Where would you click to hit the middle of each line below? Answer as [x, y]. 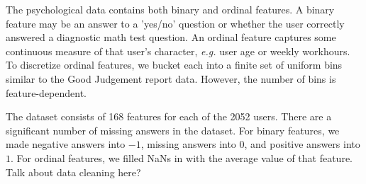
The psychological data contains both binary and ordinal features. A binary [170, 9]
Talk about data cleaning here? [73, 172]
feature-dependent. [46, 92]
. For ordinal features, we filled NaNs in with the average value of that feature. [182, 157]
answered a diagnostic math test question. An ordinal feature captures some [171, 37]
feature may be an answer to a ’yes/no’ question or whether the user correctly [175, 23]
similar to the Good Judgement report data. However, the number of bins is [171, 78]
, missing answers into [188, 144]
